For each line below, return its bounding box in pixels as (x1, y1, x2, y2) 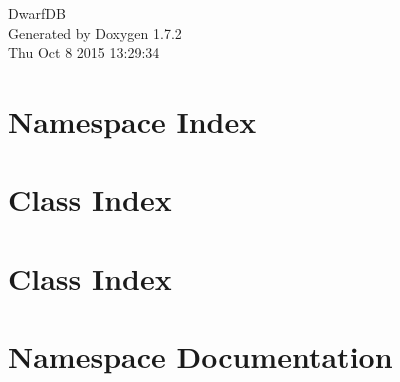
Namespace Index (8, 100, 257, 141)
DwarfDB (8, 3, 66, 23)
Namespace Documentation (8, 336, 393, 377)
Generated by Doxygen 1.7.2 (8, 22, 182, 43)
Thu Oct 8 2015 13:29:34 (8, 42, 160, 63)
